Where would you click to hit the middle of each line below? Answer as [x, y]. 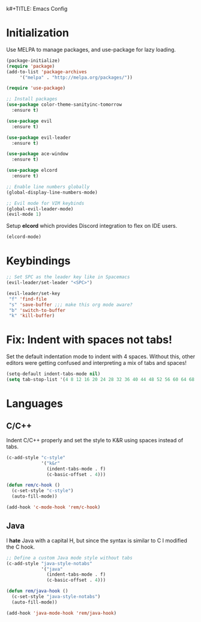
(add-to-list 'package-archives [46, 72]
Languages [34, 404]
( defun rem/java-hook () [37, 591]
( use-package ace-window [37, 154]
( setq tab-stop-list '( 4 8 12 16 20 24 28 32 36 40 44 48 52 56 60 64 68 [100, 380]
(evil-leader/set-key [33, 293]
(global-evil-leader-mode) [40, 209]
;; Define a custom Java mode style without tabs [70, 558]
